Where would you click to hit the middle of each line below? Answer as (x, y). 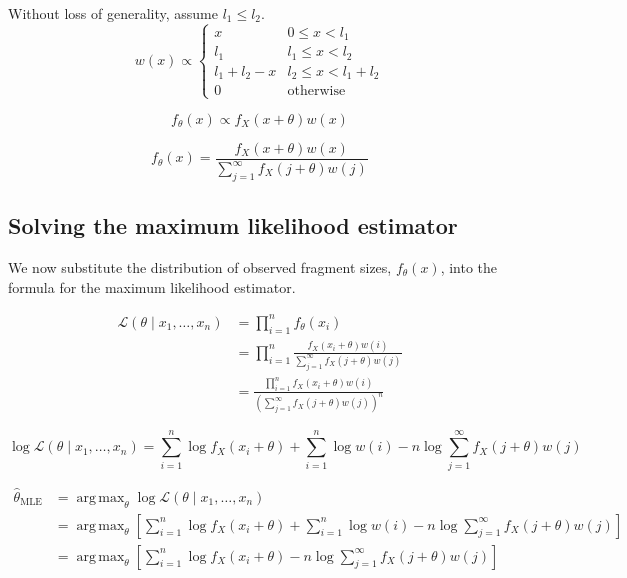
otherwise (316, 91)
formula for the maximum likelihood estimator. (152, 286)
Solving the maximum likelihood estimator (233, 225)
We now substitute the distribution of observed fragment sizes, (200, 267)
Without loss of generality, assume (113, 13)
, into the (469, 267)
